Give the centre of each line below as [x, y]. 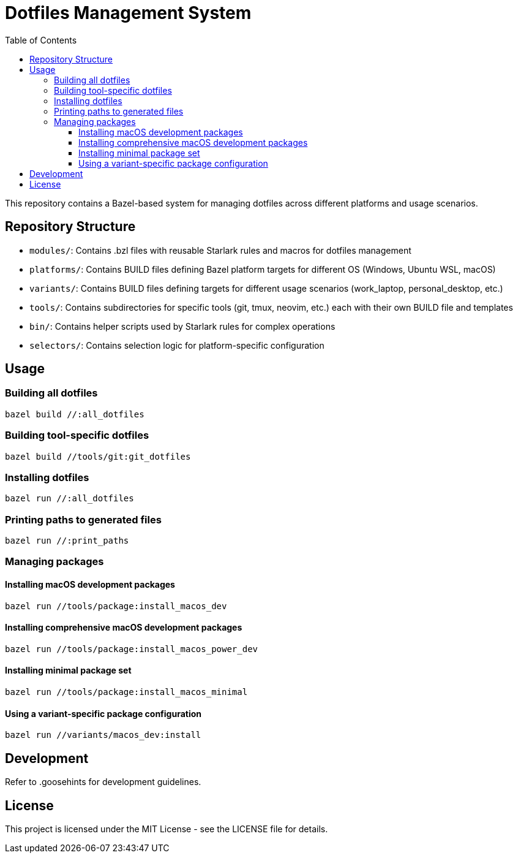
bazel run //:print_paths [67, 541]
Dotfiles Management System [128, 13]
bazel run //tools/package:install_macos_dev [116, 606]
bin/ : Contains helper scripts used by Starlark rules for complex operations [182, 326]
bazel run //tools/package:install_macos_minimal [126, 692]
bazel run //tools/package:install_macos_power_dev [132, 649]
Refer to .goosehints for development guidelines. [103, 782]
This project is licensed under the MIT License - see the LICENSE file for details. [167, 829]
